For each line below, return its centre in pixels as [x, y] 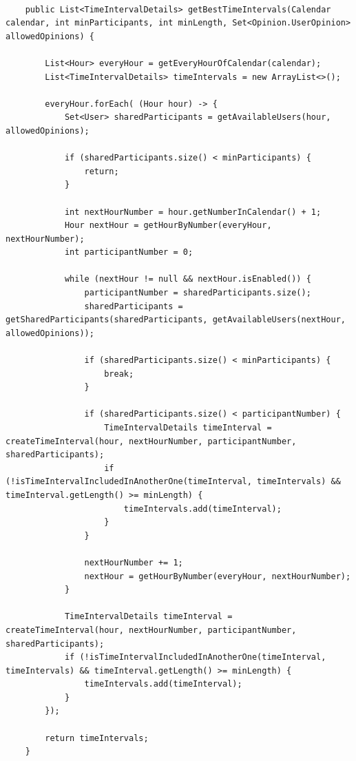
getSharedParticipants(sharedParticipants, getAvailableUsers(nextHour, [176, 320]
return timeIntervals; [97, 738]
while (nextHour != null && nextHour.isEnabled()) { [188, 279]
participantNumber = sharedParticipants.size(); [198, 293]
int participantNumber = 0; [129, 252]
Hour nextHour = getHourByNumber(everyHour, [168, 226]
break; [119, 374]
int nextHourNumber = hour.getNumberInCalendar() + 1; [193, 212]
